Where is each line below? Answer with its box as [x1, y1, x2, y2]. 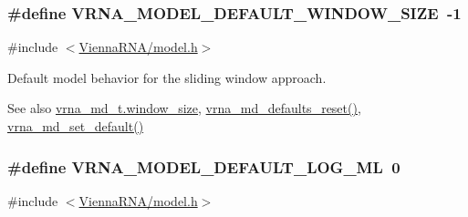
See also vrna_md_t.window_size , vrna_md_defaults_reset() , [7, 98, 361, 118]
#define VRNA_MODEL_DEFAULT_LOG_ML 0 [7, 155, 400, 178]
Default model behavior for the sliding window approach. [7, 67, 327, 87]
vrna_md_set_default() [7, 117, 144, 135]
